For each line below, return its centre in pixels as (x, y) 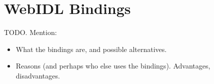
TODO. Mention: (30, 32)
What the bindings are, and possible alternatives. (91, 49)
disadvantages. (38, 75)
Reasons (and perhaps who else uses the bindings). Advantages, (113, 66)
